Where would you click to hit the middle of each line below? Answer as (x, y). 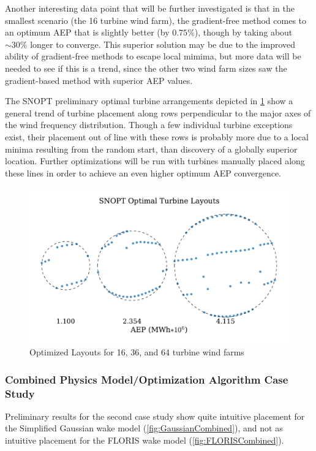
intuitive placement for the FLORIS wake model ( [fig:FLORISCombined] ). (145, 440)
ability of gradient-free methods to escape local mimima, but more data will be (153, 56)
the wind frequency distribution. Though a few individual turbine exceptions (149, 125)
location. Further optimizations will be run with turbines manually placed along (155, 161)
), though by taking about (243, 32)
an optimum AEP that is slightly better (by (87, 32)
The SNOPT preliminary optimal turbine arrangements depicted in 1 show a (149, 101)
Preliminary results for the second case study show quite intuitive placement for (155, 416)
